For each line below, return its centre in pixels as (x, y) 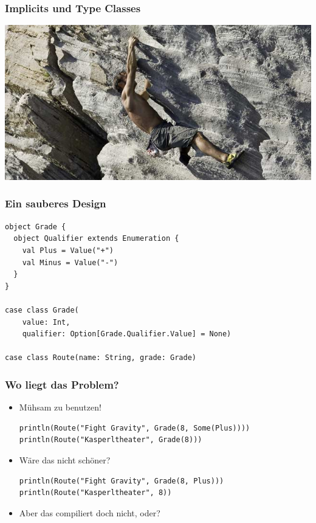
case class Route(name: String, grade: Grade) (101, 358)
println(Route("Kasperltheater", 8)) (95, 493)
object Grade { (36, 227)
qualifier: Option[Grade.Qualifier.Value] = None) (127, 334)
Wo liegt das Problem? (62, 384)
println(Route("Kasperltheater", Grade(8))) (111, 440)
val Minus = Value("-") (70, 262)
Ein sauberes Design (56, 203)
